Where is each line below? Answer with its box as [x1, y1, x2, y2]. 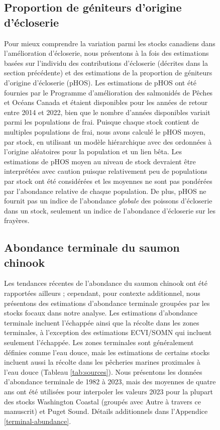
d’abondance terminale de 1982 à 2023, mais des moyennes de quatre [4, 376, 216, 387]
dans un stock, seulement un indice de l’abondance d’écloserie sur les [4, 205, 215, 216]
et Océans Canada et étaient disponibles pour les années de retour [4, 97, 208, 107]
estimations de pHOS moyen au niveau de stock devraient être [4, 156, 196, 166]
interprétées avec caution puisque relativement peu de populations [4, 166, 207, 176]
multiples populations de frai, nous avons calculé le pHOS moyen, [4, 126, 205, 137]
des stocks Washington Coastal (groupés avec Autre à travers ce [4, 396, 201, 406]
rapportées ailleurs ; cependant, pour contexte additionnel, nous [4, 288, 200, 298]
